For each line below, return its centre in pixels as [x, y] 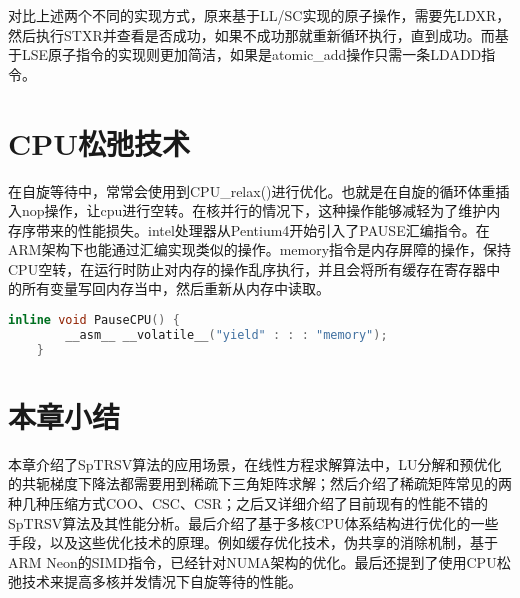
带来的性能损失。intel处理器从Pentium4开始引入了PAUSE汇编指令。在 [262, 229]
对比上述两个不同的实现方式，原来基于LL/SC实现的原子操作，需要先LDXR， [259, 15]
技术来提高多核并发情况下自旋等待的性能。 [161, 581]
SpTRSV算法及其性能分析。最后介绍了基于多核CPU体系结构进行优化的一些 [253, 522]
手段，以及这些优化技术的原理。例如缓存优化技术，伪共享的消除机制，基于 [253, 542]
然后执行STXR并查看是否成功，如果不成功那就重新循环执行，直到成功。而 [251, 34]
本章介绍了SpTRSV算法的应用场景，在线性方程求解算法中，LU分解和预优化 [255, 463]
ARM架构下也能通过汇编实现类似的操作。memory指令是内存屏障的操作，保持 [260, 249]
